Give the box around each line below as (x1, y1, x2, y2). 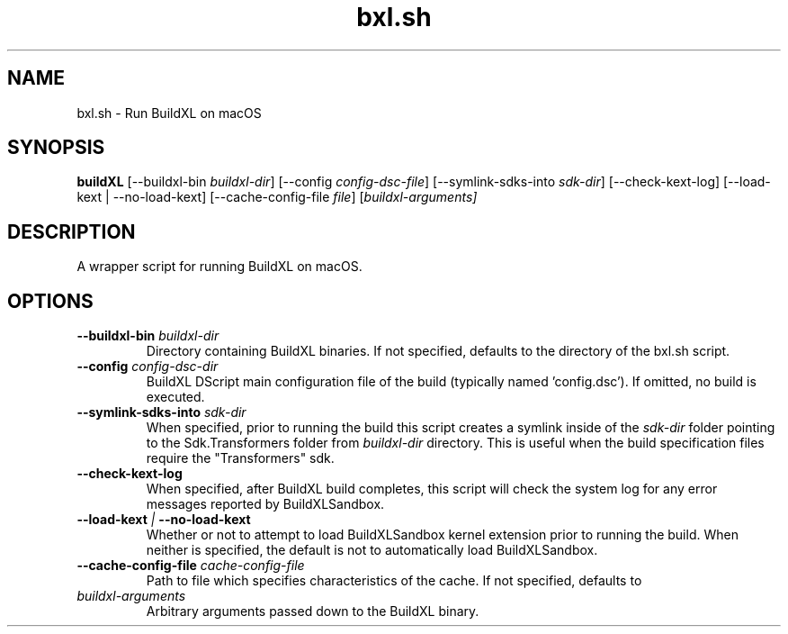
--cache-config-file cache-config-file (76, 557, 305, 574)
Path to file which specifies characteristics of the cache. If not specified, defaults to (146, 573, 642, 589)
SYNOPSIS (7, 136, 105, 159)
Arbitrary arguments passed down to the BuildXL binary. (146, 603, 479, 620)
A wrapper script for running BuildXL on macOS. (76, 258, 363, 275)
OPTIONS (7, 289, 94, 312)
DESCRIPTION (7, 220, 136, 243)
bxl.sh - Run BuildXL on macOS (76, 104, 262, 121)
